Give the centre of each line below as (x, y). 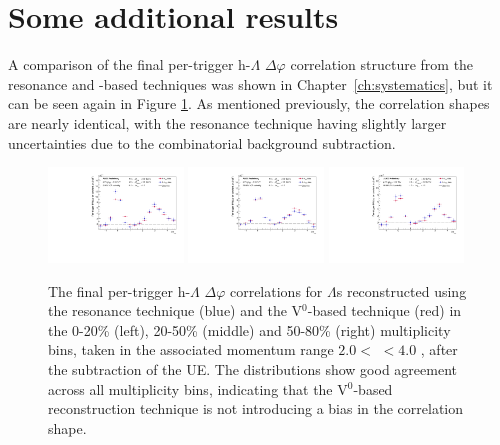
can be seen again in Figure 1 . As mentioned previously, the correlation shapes (249, 103)
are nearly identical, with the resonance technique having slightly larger (227, 122)
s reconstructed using (401, 290)
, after (439, 349)
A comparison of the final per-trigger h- (129, 64)
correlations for (276, 290)
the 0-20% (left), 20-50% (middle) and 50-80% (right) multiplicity (249, 329)
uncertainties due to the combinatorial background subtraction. (202, 142)
